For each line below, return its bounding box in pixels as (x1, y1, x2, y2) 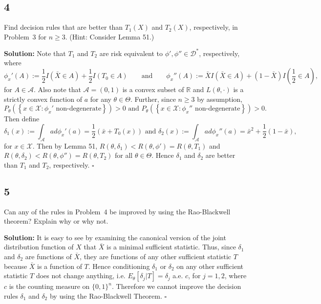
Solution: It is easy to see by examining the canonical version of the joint (4, 232, 226, 242)
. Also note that (34, 84, 81, 95)
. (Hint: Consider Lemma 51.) (65, 31, 154, 41)
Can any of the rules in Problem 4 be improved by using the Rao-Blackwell (4, 206, 231, 216)
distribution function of (4, 242, 74, 252)
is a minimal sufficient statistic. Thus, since (107, 242, 236, 252)
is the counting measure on (9, 281, 90, 291)
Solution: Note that (4, 48, 66, 58)
